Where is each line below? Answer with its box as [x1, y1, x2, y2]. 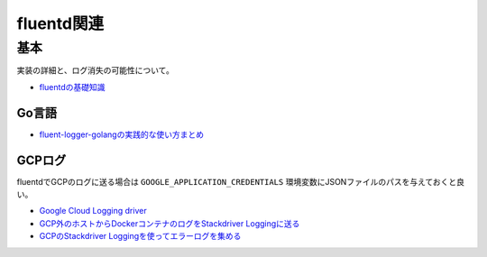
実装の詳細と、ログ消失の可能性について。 [16, 65, 175, 76]
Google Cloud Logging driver [39, 206, 148, 216]
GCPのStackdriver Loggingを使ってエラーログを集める [39, 231, 242, 242]
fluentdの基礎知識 [39, 81, 106, 92]
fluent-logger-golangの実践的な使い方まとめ [39, 129, 205, 140]
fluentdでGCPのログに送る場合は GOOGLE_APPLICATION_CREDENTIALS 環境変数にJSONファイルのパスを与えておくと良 [16, 176, 464, 187]
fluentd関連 [16, 14, 104, 33]
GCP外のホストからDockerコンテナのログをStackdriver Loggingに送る [39, 217, 300, 229]
